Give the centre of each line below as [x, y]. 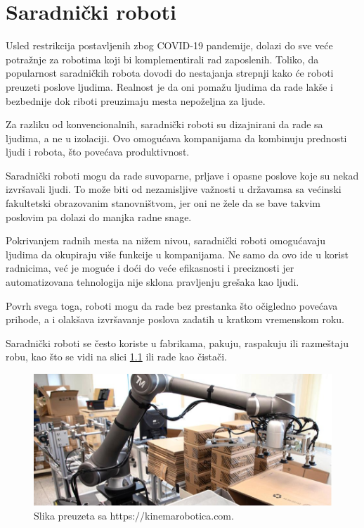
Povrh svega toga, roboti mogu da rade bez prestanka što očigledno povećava [172, 305]
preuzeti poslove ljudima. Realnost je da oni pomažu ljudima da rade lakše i [170, 86]
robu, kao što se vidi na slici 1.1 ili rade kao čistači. [117, 357]
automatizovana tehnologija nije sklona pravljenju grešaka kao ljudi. [152, 282]
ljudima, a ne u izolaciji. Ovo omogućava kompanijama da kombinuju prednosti [176, 138]
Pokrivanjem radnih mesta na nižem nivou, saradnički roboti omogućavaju [166, 240]
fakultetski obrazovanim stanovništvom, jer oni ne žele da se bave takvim [163, 203]
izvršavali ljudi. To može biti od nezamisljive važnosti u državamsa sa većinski [174, 189]
